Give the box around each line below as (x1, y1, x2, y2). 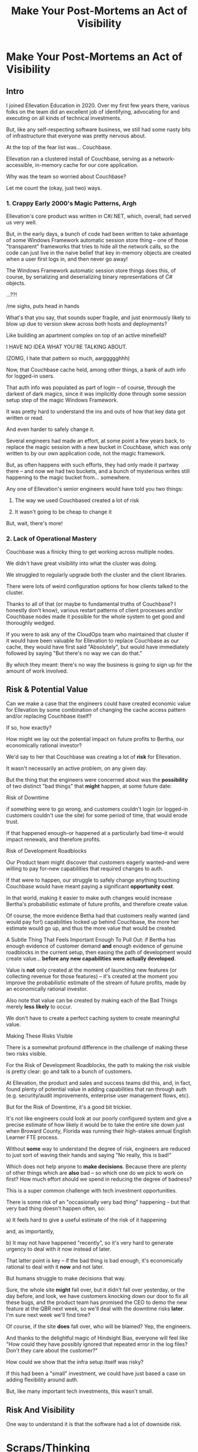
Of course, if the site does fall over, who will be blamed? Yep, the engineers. (6, 1323, 192, 1330)
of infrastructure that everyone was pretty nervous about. (6, 132, 147, 139)
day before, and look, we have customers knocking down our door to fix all (6, 1293, 189, 1300)
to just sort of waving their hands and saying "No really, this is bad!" (6, 1152, 172, 1159)
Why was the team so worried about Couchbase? (6, 173, 126, 180)
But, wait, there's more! (6, 520, 63, 527)
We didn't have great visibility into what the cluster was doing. (6, 560, 158, 567)
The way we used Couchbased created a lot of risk (14, 497, 139, 504)
